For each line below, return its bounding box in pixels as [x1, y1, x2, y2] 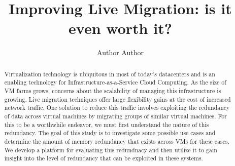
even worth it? [69, 18, 172, 38]
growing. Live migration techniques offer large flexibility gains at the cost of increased [4, 95, 231, 103]
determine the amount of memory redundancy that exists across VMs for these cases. [4, 137, 230, 145]
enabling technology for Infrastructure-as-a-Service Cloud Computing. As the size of [4, 78, 226, 87]
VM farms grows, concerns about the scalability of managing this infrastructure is [4, 87, 221, 95]
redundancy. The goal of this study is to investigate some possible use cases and [4, 129, 216, 137]
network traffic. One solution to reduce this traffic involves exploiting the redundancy [4, 103, 230, 112]
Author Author [97, 47, 144, 58]
